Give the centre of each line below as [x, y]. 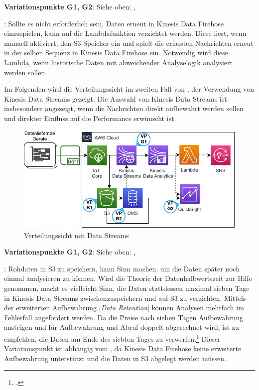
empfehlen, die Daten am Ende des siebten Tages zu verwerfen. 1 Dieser [112, 338]
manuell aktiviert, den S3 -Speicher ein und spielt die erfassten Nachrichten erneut [129, 43]
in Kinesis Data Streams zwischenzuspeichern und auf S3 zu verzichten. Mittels [125, 298]
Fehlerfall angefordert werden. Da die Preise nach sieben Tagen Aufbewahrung [124, 317]
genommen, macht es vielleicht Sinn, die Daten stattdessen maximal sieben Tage [127, 288]
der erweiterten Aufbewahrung [51, 308]
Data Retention [124, 308]
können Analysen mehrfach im [198, 308]
